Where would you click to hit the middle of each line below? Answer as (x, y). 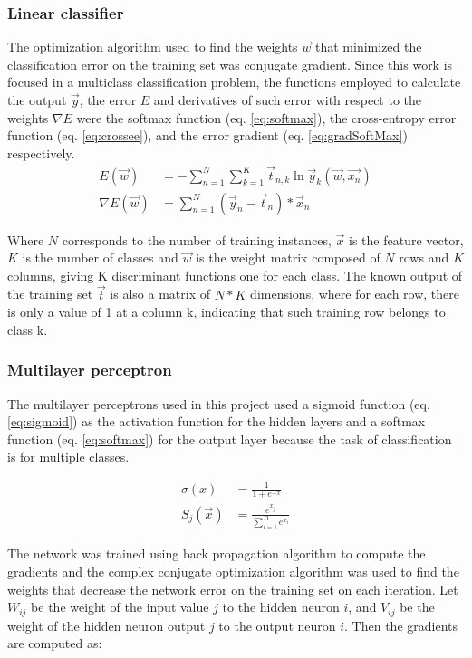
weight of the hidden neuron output (106, 625)
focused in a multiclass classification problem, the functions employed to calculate (234, 82)
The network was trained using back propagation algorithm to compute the (217, 553)
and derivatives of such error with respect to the (288, 100)
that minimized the (369, 47)
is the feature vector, (406, 239)
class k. (28, 329)
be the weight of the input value (120, 607)
